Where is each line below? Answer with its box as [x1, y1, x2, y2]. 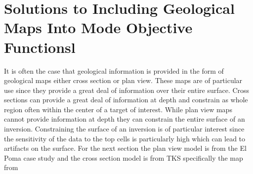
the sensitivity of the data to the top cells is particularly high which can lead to [4, 133, 246, 143]
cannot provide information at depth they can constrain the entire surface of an [4, 114, 245, 124]
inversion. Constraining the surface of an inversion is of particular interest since [4, 124, 245, 134]
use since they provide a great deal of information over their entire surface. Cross [4, 85, 250, 95]
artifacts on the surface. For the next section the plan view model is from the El [4, 143, 247, 153]
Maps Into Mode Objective [4, 17, 193, 38]
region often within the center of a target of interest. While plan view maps [4, 104, 232, 114]
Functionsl [4, 37, 76, 57]
